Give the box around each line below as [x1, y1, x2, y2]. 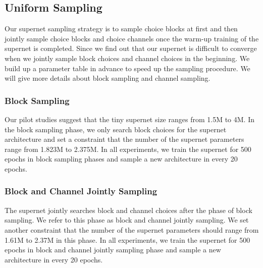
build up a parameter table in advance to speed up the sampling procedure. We [5, 63, 250, 73]
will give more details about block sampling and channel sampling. [5, 73, 211, 83]
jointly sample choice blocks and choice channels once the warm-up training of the [5, 33, 259, 43]
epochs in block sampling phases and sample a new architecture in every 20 [5, 153, 238, 164]
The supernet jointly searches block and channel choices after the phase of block [5, 204, 252, 215]
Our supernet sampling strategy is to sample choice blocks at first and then [5, 23, 238, 34]
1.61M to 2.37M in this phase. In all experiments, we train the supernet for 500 [5, 234, 250, 245]
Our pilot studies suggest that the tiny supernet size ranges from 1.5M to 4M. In [5, 114, 254, 124]
